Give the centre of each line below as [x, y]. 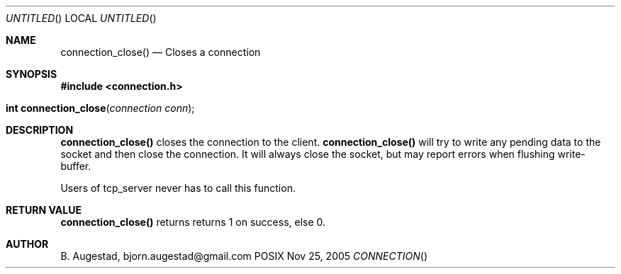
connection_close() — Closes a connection [161, 52]
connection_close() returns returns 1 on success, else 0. [193, 222]
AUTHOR [27, 244]
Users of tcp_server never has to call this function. [178, 188]
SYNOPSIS [32, 74]
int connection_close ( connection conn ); [100, 108]
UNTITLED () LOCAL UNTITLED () [81, 18]
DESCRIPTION [40, 130]
